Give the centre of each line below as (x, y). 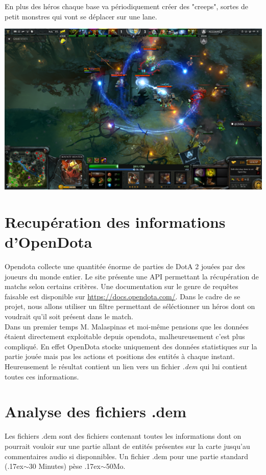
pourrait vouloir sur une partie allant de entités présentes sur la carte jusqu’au (127, 446)
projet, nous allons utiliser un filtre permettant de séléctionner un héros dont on (130, 306)
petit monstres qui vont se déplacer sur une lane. (81, 16)
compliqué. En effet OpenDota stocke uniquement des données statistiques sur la (131, 346)
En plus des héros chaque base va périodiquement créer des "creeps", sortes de (126, 6)
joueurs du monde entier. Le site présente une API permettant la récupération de (132, 276)
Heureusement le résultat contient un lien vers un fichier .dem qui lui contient (126, 366)
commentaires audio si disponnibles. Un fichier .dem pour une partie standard (127, 456)
